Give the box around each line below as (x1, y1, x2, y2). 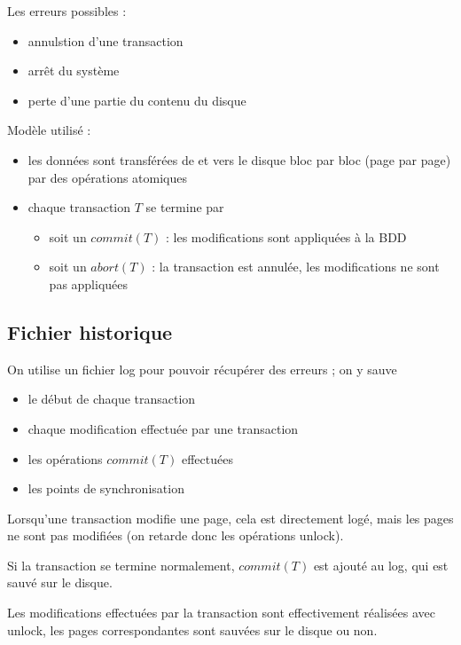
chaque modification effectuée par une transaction (27, 419, 299, 437)
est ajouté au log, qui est (313, 555, 449, 574)
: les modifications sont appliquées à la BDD (166, 227, 407, 246)
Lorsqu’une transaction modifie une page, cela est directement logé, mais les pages (7, 508, 454, 527)
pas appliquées (49, 274, 129, 293)
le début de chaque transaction (27, 389, 196, 408)
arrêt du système (27, 61, 120, 80)
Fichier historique (7, 318, 173, 345)
